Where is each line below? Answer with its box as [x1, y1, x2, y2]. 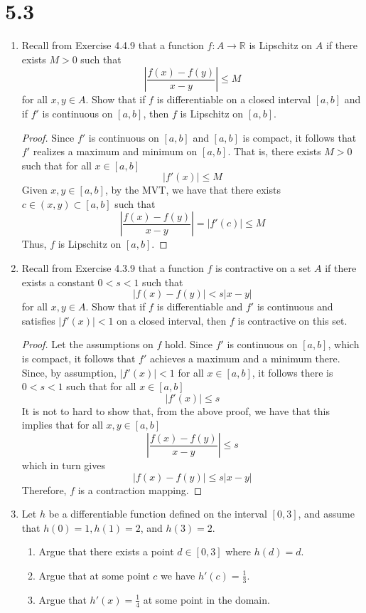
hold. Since [165, 337, 212, 352]
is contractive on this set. [237, 313, 348, 328]
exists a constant [21, 274, 95, 289]
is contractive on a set [215, 261, 311, 276]
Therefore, [21, 482, 67, 497]
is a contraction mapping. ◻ [77, 482, 203, 497]
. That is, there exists [227, 144, 321, 159]
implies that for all [21, 417, 103, 432]
